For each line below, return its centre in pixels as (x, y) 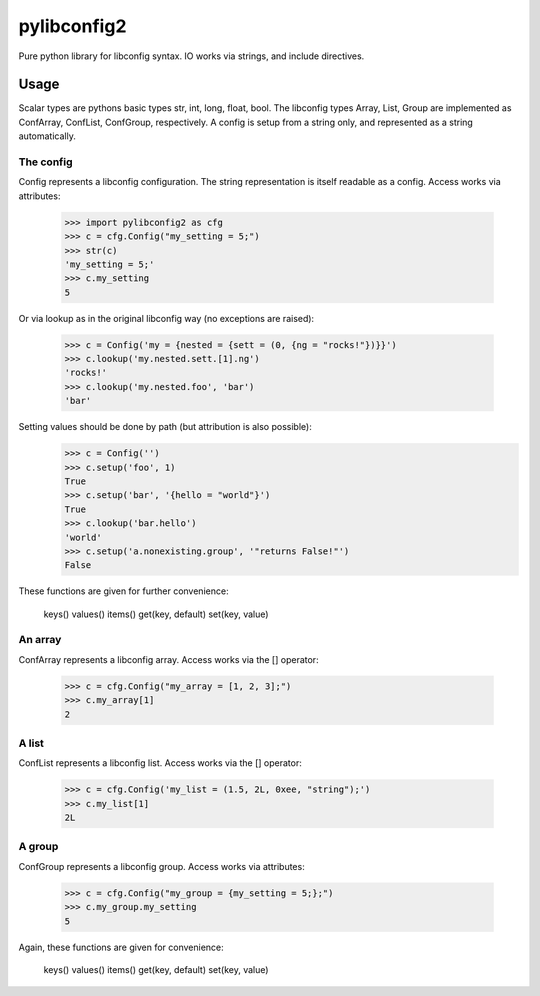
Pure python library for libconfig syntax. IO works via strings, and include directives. (191, 56)
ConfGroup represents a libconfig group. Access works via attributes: (161, 866)
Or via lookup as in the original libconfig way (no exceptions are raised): (166, 318)
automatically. (47, 136)
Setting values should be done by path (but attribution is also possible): (165, 427)
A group (38, 847)
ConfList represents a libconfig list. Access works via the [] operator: (160, 763)
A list (31, 743)
